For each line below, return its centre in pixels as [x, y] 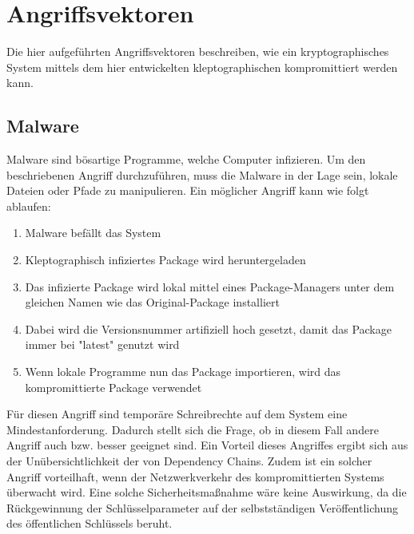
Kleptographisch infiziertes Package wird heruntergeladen [165, 260]
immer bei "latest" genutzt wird [102, 344]
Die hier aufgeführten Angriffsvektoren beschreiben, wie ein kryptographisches [198, 51]
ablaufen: [29, 206]
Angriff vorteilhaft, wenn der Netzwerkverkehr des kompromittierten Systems [195, 476]
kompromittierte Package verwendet [113, 387]
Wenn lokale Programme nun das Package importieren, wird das [183, 372]
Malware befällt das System [93, 233]
